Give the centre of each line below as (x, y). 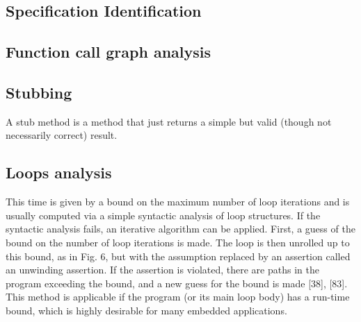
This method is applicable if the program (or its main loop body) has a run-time (178, 297)
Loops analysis (59, 172)
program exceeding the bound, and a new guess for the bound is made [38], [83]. (177, 283)
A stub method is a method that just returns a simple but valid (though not (169, 121)
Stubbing (39, 92)
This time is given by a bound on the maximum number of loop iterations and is (178, 202)
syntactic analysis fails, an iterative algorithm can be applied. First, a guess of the (180, 229)
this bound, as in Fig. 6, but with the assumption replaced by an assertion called (178, 256)
